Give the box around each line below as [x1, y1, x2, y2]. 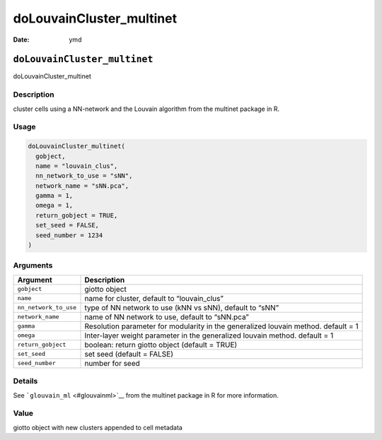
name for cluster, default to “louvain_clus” [84, 293, 224, 303]
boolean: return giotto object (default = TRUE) [84, 340, 238, 350]
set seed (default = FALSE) [84, 349, 173, 359]
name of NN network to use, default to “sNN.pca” [84, 311, 249, 321]
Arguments [13, 261, 53, 270]
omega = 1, [35, 201, 74, 210]
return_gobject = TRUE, [35, 211, 118, 219]
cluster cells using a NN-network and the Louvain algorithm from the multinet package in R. [13, 105, 280, 113]
